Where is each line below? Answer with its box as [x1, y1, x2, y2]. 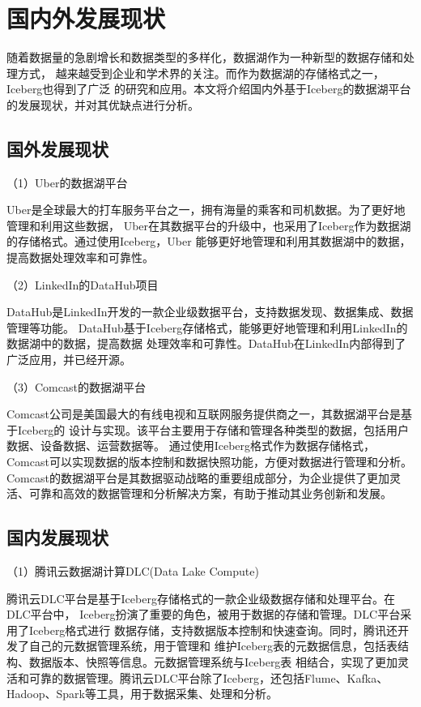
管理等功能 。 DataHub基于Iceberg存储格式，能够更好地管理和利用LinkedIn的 [6, 319, 408, 336]
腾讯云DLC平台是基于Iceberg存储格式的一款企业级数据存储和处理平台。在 [6, 589, 395, 606]
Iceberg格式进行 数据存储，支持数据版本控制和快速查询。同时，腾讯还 [28, 621, 398, 638]
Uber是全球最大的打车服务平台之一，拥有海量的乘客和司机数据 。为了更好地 [6, 201, 406, 218]
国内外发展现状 [6, 2, 166, 35]
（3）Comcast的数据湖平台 [6, 378, 146, 395]
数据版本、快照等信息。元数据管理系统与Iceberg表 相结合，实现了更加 [28, 653, 398, 670]
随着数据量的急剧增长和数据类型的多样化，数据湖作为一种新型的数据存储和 [6, 49, 403, 66]
